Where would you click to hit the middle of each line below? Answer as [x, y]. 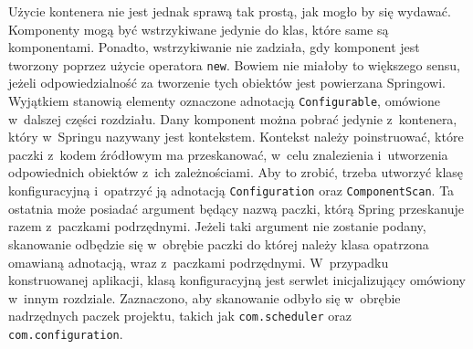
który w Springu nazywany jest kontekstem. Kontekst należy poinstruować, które [236, 137]
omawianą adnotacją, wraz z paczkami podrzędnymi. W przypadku [199, 262]
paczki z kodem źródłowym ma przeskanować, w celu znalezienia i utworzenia [228, 154]
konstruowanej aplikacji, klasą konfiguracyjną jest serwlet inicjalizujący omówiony [237, 280]
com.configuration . [66, 333]
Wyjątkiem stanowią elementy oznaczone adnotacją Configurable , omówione [224, 101]
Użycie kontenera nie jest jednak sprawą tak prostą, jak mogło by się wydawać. [230, 11]
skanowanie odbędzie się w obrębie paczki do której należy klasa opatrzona [219, 243]
